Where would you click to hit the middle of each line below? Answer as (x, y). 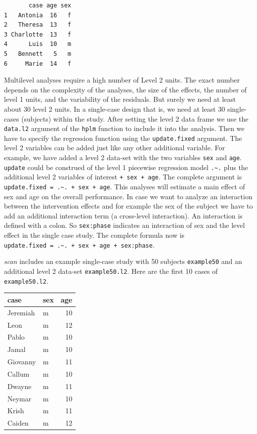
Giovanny (22, 362)
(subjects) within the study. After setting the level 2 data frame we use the (135, 118)
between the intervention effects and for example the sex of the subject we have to (128, 206)
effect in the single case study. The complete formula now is (94, 235)
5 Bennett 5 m (38, 54)
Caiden (18, 423)
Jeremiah (21, 312)
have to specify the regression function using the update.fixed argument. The (123, 138)
